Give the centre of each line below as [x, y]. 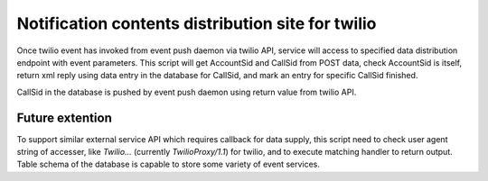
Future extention [64, 118]
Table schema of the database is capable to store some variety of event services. [169, 164]
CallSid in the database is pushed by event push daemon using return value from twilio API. [187, 92]
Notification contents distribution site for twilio [197, 23]
